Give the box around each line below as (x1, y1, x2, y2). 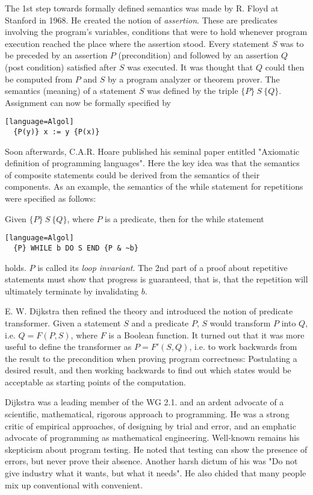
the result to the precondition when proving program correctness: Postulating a (5, 352, 297, 364)
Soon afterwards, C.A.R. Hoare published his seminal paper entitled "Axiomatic (5, 145, 300, 157)
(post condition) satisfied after (5, 60, 117, 73)
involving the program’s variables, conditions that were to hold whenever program (5, 25, 308, 38)
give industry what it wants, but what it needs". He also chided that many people (5, 467, 306, 479)
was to (280, 37, 304, 49)
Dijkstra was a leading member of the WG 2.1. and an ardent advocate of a (5, 396, 284, 408)
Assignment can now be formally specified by (5, 96, 171, 108)
